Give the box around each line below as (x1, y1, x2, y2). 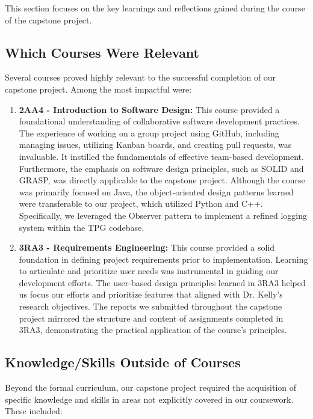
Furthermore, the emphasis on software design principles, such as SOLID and (19, 162, 304, 174)
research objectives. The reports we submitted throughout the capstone (19, 300, 282, 313)
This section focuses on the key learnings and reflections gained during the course (5, 2, 305, 14)
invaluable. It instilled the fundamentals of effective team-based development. (19, 150, 304, 162)
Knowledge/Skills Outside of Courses (5, 353, 241, 372)
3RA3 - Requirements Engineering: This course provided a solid (19, 241, 275, 254)
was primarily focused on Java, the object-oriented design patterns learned (19, 185, 294, 198)
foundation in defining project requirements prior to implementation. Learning (19, 252, 308, 265)
